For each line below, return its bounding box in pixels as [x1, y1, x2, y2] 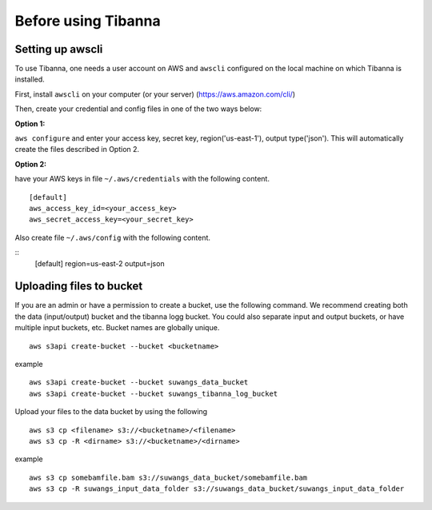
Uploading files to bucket [14, 280, 143, 293]
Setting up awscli [14, 42, 103, 56]
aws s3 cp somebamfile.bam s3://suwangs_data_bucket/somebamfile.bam [29, 472, 308, 482]
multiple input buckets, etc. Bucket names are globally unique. [14, 323, 220, 333]
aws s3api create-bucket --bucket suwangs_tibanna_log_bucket [29, 388, 278, 398]
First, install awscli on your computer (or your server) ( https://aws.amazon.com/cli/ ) [14, 89, 296, 99]
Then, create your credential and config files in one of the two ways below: [14, 104, 262, 114]
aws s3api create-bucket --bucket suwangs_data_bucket [29, 378, 249, 387]
